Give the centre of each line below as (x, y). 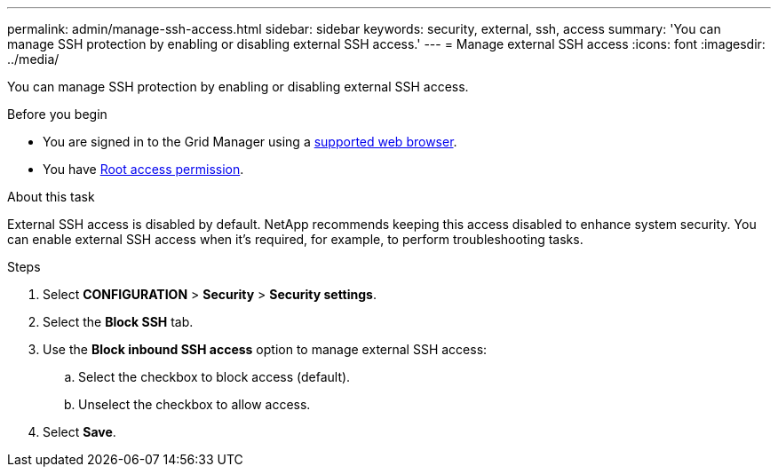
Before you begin (57, 114)
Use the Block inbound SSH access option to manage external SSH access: (265, 349)
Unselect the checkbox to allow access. (194, 404)
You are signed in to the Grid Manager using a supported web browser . (250, 142)
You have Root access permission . (143, 169)
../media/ (33, 59)
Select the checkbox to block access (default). (214, 377)
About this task (51, 197)
